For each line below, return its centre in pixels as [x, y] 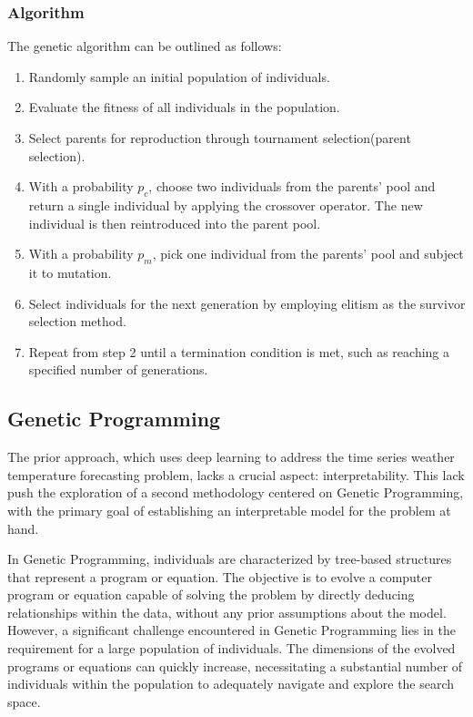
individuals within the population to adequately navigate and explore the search [231, 684]
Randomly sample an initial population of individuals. [179, 76]
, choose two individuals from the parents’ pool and [292, 186]
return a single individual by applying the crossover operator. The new [226, 205]
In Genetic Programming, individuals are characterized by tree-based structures [230, 559]
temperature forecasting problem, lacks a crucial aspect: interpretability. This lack [236, 474]
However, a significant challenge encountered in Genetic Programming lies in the [231, 630]
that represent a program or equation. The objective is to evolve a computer [220, 576]
